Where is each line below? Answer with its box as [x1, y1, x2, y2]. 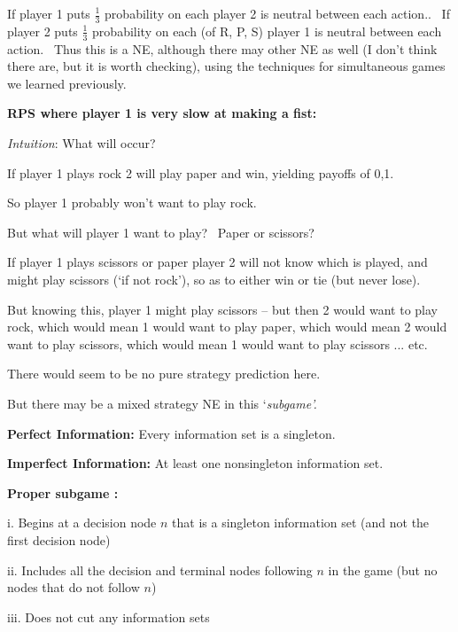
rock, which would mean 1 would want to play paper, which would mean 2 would [7, 317, 447, 336]
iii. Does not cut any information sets [7, 607, 210, 626]
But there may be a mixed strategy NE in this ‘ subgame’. [7, 394, 317, 412]
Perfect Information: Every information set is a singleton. [7, 424, 336, 442]
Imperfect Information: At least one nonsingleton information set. [7, 454, 384, 472]
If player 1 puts [7, 4, 90, 22]
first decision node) [7, 530, 111, 549]
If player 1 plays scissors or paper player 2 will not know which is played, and [7, 253, 428, 271]
